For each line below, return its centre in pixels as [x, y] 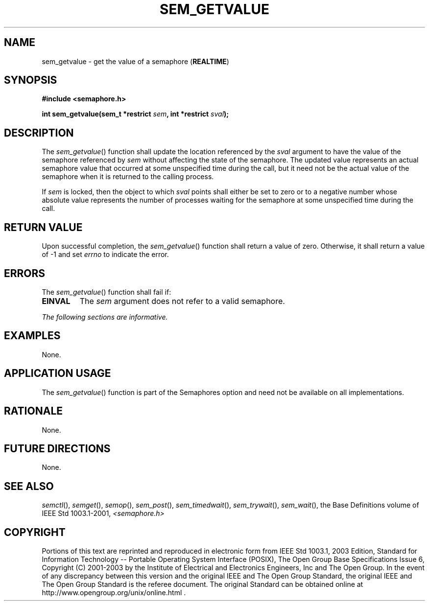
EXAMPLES [32, 336]
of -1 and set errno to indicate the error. [105, 255]
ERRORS [25, 273]
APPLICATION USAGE [58, 373]
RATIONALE [34, 411]
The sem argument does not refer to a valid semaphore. [182, 301]
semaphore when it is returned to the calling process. [128, 177]
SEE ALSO [29, 486]
